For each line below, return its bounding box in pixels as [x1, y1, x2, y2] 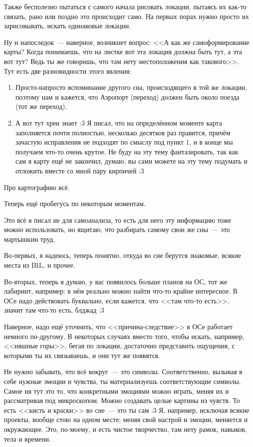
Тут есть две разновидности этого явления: [4, 65, 132, 76]
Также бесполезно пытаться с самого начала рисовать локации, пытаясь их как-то [4, 1, 247, 11]
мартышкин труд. [4, 234, 55, 244]
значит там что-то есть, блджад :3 [4, 305, 104, 315]
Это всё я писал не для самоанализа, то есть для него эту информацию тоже [4, 214, 232, 225]
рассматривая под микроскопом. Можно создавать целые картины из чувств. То [4, 395, 240, 405]
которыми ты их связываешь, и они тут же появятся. [4, 350, 160, 360]
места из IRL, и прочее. [4, 260, 75, 270]
